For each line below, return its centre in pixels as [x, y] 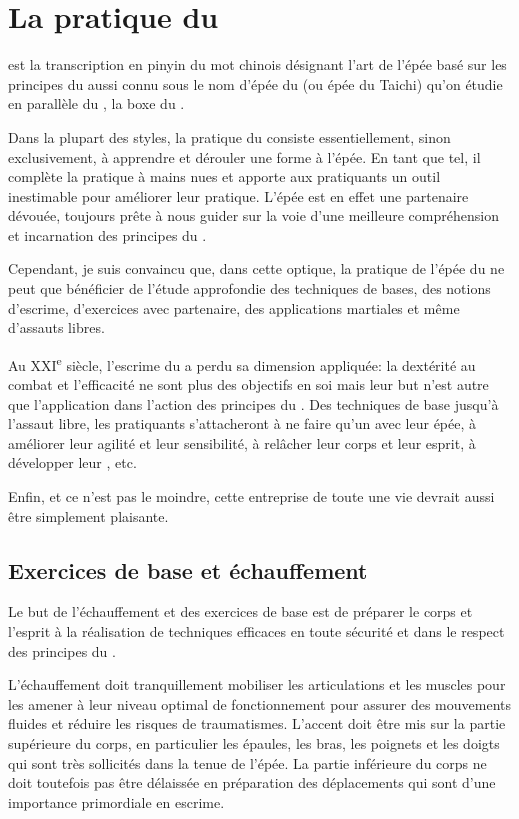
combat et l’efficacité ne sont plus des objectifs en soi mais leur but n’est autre [248, 384]
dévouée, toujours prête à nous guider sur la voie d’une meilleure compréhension [253, 215]
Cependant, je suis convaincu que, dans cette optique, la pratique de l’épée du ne [256, 268]
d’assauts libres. [56, 327]
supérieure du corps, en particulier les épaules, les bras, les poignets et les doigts [254, 743]
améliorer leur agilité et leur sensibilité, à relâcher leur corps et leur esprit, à [242, 442]
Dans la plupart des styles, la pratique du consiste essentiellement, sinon [229, 136]
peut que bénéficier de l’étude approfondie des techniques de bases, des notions [249, 288]
